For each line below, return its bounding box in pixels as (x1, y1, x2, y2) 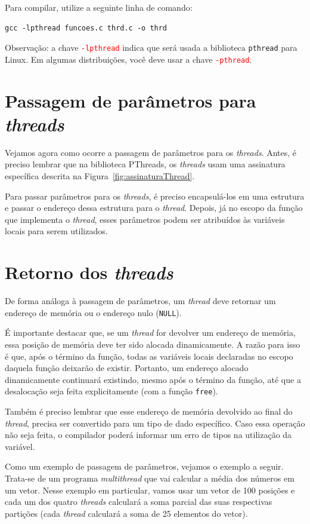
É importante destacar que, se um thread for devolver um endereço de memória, (5, 326, 296, 339)
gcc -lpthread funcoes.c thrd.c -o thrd (5, 23, 168, 32)
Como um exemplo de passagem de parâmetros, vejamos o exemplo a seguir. (5, 460, 284, 473)
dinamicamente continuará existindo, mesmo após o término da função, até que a (5, 373, 301, 385)
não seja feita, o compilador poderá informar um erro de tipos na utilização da (5, 428, 292, 441)
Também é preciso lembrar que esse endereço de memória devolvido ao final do (5, 405, 293, 417)
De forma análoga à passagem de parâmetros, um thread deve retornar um (5, 295, 276, 307)
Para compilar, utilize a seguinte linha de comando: (5, 1, 193, 13)
